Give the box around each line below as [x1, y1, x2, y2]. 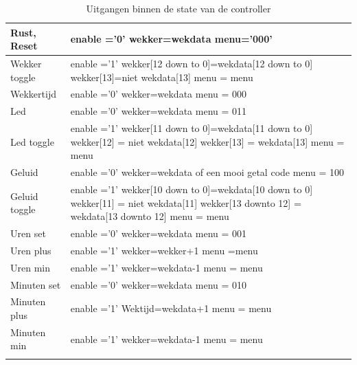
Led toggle [10, 134, 54, 148]
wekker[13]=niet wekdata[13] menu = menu [70, 69, 253, 84]
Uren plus [10, 243, 51, 257]
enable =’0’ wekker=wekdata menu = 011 [70, 104, 247, 118]
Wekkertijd [10, 87, 56, 101]
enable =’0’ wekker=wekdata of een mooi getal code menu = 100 [70, 165, 344, 179]
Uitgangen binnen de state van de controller [86, 1, 271, 15]
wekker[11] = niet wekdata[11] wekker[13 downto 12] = [70, 195, 301, 210]
